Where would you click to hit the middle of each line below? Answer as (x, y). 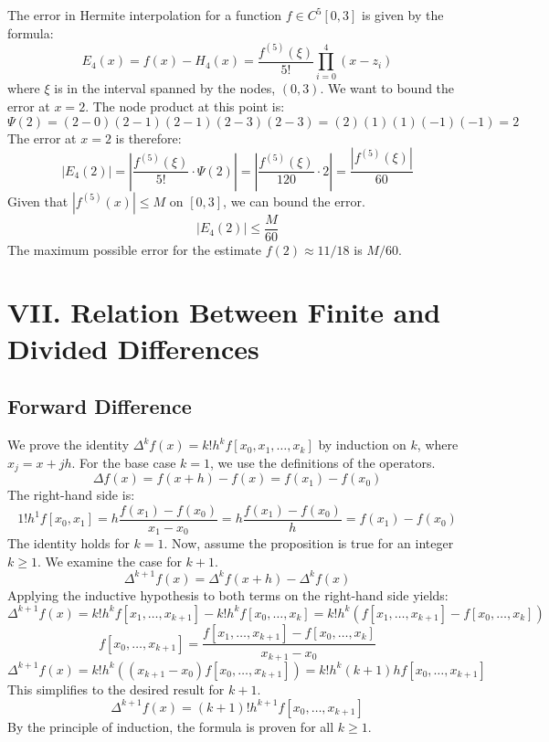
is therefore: (148, 138)
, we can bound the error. (294, 201)
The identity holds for (69, 543)
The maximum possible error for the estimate (135, 249)
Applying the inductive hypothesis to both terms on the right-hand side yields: (228, 594)
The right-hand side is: (71, 495)
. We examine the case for (109, 561)
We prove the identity (69, 445)
